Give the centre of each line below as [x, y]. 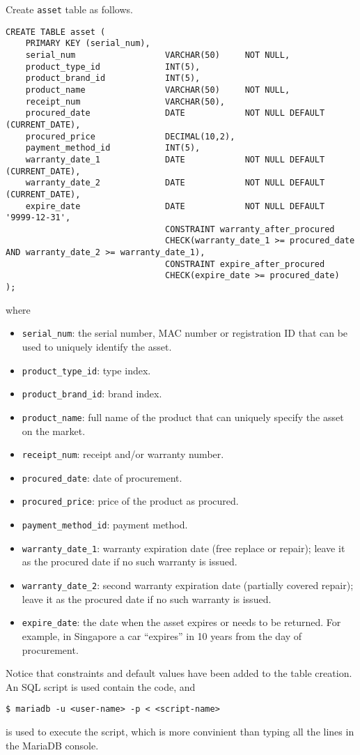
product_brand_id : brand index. [92, 394]
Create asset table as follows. [69, 9]
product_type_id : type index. [86, 370]
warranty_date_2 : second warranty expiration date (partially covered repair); [188, 585]
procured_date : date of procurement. [102, 477]
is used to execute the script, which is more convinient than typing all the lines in [180, 731]
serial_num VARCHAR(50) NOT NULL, [158, 55]
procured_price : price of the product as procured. [130, 501]
